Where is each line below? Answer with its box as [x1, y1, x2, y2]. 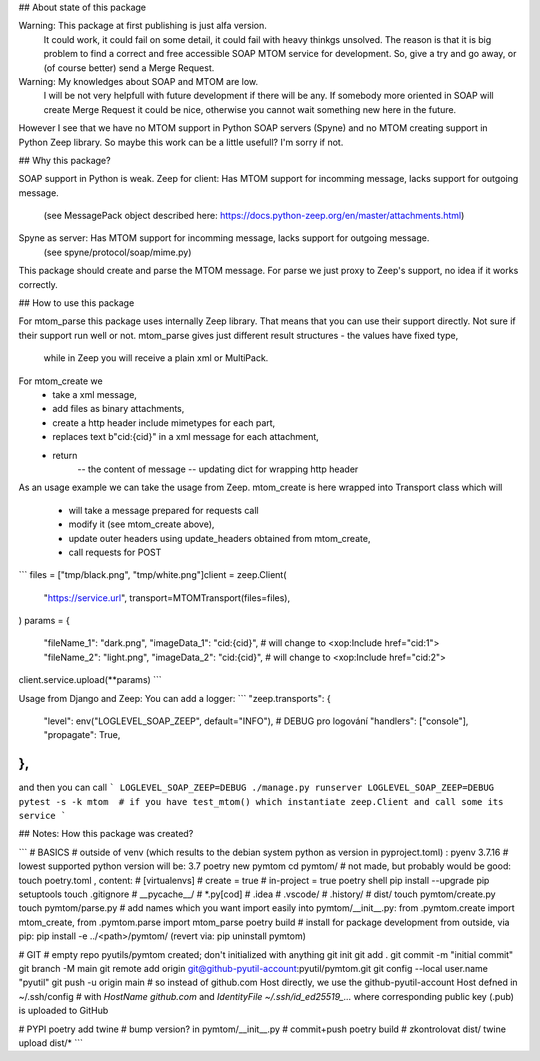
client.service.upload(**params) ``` [18, 674, 162, 686]
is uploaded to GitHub [18, 1005, 109, 1017]
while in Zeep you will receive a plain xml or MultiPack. [43, 352, 269, 364]
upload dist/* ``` [18, 1036, 84, 1049]
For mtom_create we [18, 375, 104, 387]
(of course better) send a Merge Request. [43, 61, 215, 74]
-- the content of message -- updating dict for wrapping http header [77, 463, 359, 475]
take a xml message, [52, 388, 137, 400]
